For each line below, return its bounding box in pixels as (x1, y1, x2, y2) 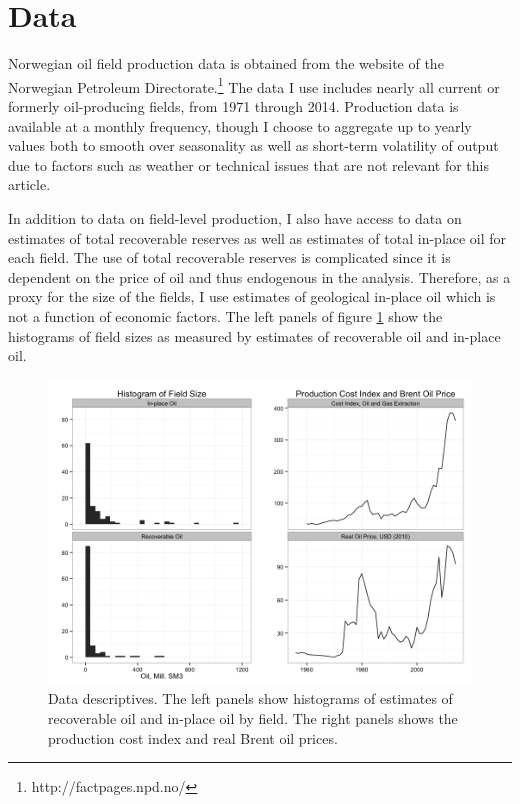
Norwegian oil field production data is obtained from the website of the (8, 53, 444, 74)
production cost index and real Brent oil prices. (48, 727, 338, 748)
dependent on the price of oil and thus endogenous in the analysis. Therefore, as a (8, 266, 511, 287)
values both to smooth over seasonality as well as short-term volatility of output (8, 135, 499, 156)
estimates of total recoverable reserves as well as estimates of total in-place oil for (8, 227, 507, 248)
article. (8, 174, 51, 195)
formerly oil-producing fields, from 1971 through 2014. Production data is (8, 95, 459, 116)
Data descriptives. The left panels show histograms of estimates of (48, 688, 453, 709)
